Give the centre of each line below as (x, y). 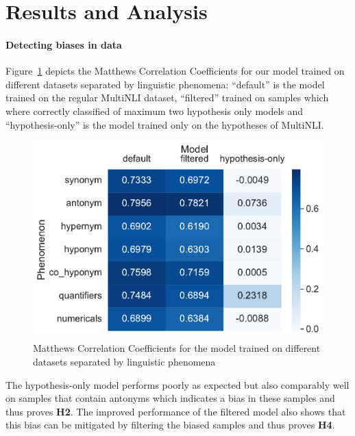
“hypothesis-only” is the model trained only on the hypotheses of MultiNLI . (165, 124)
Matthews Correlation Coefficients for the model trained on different (177, 348)
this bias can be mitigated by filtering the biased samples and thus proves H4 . (170, 425)
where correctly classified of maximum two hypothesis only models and (155, 111)
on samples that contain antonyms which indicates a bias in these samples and (170, 398)
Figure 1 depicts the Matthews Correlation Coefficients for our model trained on (175, 71)
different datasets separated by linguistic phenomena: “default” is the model (165, 84)
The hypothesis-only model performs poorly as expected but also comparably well (177, 384)
